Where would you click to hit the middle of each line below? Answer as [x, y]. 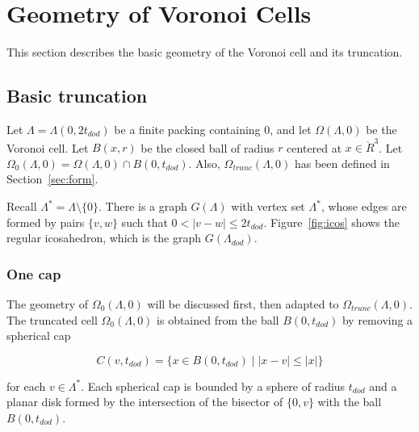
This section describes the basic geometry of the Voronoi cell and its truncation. [205, 52]
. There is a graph [142, 206]
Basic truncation [77, 96]
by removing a [377, 319]
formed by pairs [46, 222]
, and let [291, 129]
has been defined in [342, 163]
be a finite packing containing [187, 129]
